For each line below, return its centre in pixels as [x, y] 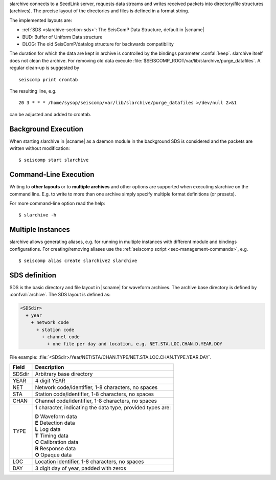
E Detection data [55, 423]
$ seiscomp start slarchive [54, 160]
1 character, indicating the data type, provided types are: [103, 407]
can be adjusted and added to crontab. [50, 114]
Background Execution [47, 129]
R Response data [55, 448]
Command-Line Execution [52, 175]
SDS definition [33, 275]
